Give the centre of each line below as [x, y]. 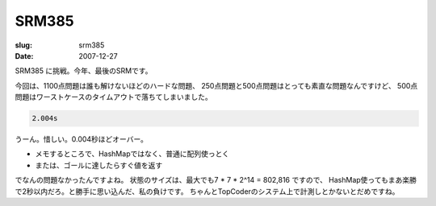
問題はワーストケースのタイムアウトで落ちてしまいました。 [114, 97]
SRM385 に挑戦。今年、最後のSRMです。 [84, 71]
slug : [23, 45]
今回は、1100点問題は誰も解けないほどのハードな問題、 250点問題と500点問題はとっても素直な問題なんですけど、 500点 [216, 85]
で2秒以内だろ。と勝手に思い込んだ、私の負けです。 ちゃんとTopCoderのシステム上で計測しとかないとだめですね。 [207, 191]
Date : [24, 56]
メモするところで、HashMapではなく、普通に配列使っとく [132, 154]
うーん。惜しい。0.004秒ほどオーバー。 [82, 139]
